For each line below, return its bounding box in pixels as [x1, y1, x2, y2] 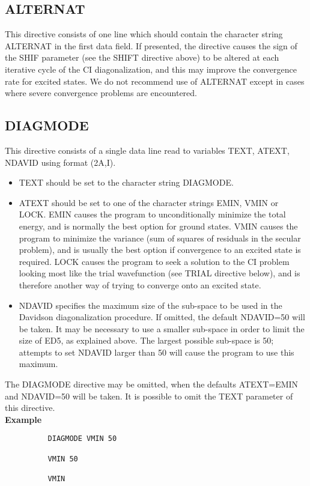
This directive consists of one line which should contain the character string [5, 28, 283, 40]
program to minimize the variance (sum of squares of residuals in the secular [19, 231, 301, 244]
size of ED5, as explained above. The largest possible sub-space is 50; [19, 334, 274, 347]
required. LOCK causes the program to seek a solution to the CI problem [19, 255, 290, 267]
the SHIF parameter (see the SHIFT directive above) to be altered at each [5, 51, 279, 64]
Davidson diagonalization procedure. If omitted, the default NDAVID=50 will [19, 311, 305, 323]
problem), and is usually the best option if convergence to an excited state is [19, 243, 301, 256]
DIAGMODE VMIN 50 [47, 434, 117, 443]
